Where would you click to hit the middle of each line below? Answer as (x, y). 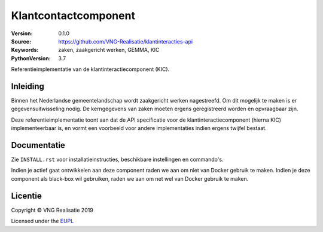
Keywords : (25, 50)
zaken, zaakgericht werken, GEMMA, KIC (109, 50)
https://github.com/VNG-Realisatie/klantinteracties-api (126, 41)
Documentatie (38, 145)
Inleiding (28, 86)
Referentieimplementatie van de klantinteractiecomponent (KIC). (90, 69)
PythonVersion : (31, 58)
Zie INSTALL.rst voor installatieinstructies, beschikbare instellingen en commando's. (117, 160)
